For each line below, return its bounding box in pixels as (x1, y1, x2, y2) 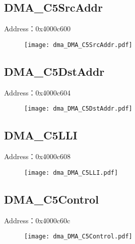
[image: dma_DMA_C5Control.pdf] (24, 233, 132, 240)
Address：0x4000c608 (4, 151, 71, 162)
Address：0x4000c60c (4, 215, 71, 225)
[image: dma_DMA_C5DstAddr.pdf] (24, 105, 132, 113)
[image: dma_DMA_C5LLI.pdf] (24, 169, 118, 176)
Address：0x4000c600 (4, 23, 71, 34)
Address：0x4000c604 (4, 87, 71, 97)
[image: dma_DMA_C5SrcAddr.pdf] (24, 41, 132, 48)
